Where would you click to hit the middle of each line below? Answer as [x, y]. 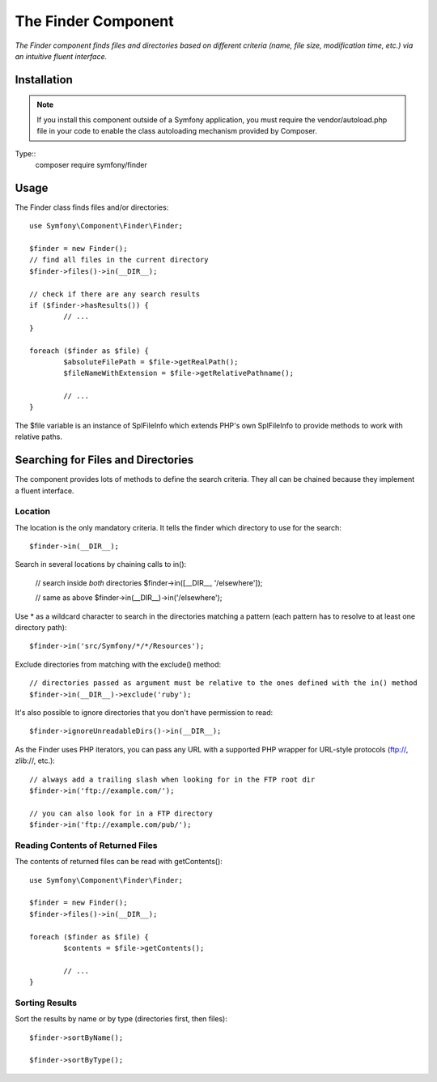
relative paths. [38, 437]
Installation [44, 80]
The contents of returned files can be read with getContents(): [119, 862]
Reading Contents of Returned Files [86, 845]
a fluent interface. [45, 491]
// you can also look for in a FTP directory [121, 813]
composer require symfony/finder [91, 164]
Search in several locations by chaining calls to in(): [101, 564]
